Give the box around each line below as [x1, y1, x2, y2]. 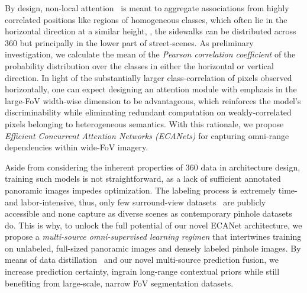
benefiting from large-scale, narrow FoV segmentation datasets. [5, 276, 234, 289]
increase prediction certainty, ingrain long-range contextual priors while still [5, 265, 280, 278]
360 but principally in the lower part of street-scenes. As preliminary [5, 36, 254, 49]
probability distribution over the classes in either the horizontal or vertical [5, 59, 274, 72]
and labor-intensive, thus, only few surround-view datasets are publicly [5, 195, 266, 208]
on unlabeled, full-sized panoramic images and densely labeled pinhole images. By [5, 242, 301, 254]
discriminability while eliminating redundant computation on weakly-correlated [5, 106, 292, 118]
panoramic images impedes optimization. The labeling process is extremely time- [5, 183, 298, 196]
